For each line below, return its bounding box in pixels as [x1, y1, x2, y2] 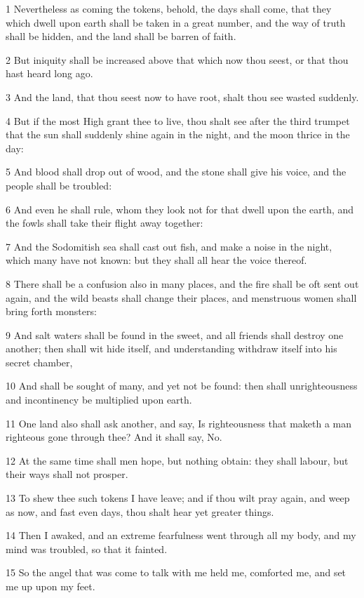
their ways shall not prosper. [6, 467, 128, 481]
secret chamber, [6, 354, 73, 369]
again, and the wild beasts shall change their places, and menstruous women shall [6, 290, 357, 305]
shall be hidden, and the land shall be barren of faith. [6, 29, 236, 44]
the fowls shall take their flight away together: [6, 215, 203, 230]
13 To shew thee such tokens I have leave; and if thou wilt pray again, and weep [6, 491, 350, 505]
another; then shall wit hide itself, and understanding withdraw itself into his [6, 341, 337, 356]
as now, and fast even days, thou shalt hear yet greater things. [6, 504, 274, 519]
